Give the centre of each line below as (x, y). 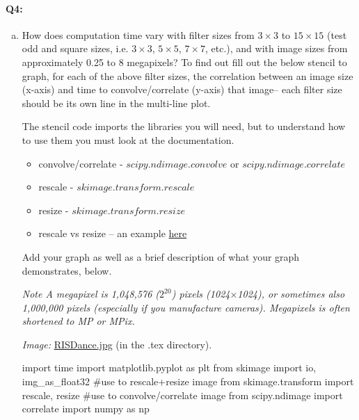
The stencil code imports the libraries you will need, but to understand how (184, 126)
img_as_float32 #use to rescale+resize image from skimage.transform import (188, 381)
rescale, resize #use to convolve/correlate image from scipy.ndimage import (182, 395)
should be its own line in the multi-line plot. (116, 103)
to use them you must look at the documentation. (128, 139)
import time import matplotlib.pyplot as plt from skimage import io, (169, 367)
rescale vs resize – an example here (113, 233)
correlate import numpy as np (86, 409)
